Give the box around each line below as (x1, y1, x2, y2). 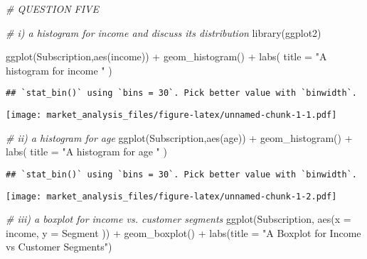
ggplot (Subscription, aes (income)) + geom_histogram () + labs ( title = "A (6, 49, 327, 64)
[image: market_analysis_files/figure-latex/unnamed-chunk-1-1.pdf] (6, 110, 337, 121)
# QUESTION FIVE (6, 1, 99, 16)
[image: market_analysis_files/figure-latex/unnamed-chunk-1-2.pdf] (6, 191, 337, 202)
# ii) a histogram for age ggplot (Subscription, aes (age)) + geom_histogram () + (6, 130, 353, 145)
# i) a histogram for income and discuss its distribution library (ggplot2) (6, 25, 321, 40)
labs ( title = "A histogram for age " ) (6, 144, 167, 159)
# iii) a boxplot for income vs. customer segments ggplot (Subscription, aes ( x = (6, 211, 351, 226)
